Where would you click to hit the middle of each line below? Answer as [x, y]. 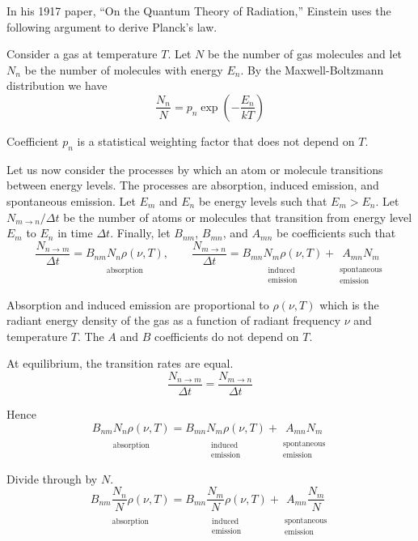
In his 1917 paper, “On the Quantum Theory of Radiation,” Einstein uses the [199, 11]
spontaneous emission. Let [71, 200]
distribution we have [57, 85]
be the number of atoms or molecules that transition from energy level [238, 217]
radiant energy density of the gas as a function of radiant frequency [174, 320]
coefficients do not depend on [227, 336]
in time [75, 233]
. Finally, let [140, 233]
